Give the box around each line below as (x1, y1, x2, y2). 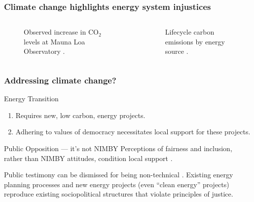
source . (165, 46, 188, 56)
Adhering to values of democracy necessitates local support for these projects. (15, 126, 251, 137)
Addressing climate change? (4, 74, 116, 86)
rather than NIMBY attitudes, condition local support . (4, 153, 173, 163)
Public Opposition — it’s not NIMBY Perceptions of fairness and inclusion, (4, 143, 232, 153)
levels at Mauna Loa (24, 36, 85, 46)
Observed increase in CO (24, 27, 99, 37)
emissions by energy (165, 36, 225, 46)
